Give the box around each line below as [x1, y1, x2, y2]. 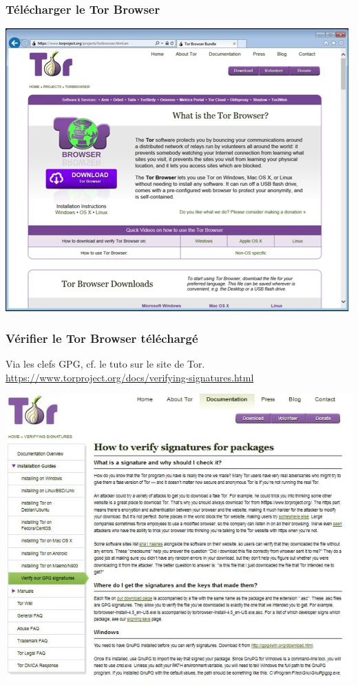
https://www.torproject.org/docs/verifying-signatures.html [6, 370, 254, 384]
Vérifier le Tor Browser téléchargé [6, 329, 198, 346]
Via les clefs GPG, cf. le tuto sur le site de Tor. [6, 357, 205, 371]
